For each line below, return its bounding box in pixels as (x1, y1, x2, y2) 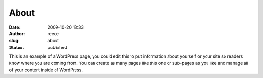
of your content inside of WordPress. (9, 67, 83, 73)
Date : (9, 24, 20, 30)
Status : (9, 44, 24, 50)
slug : (9, 38, 19, 44)
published (47, 44, 68, 50)
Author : (9, 31, 25, 36)
